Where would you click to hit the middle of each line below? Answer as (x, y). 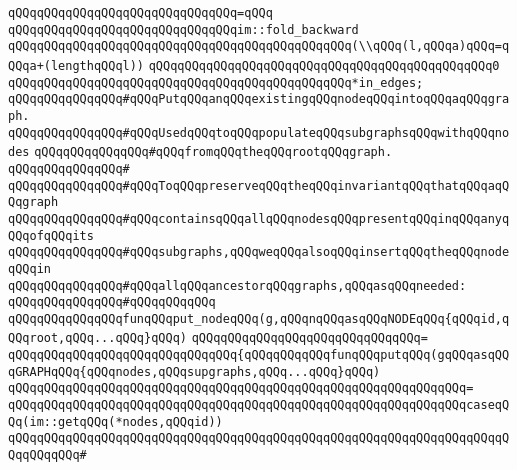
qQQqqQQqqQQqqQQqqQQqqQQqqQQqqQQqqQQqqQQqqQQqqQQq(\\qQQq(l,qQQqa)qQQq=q (259, 46)
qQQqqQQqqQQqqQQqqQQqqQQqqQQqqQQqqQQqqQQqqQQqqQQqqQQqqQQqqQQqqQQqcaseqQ (259, 405)
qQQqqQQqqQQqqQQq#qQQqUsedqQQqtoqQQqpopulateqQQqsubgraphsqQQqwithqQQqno (259, 132)
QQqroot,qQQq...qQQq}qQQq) (97, 338)
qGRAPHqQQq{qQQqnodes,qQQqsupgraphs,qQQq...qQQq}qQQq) (194, 371)
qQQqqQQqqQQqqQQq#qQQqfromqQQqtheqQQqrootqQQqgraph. (213, 152)
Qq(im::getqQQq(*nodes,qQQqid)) (115, 421)
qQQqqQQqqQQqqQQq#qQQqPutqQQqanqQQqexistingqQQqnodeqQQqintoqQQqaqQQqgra (259, 99)
